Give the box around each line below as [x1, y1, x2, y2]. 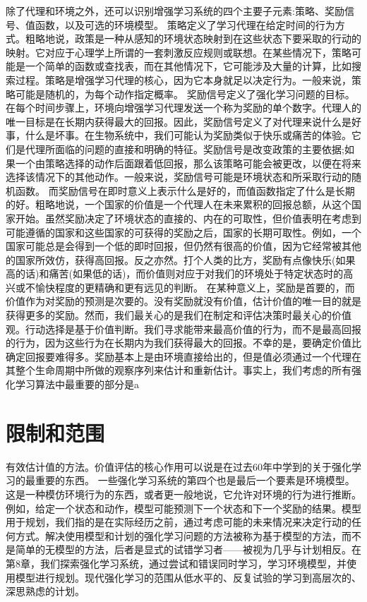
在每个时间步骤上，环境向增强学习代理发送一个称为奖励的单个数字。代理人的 [6, 100, 361, 115]
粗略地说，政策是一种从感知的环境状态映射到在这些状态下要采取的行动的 [25, 31, 361, 46]
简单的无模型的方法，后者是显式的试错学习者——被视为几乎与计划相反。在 [15, 542, 361, 557]
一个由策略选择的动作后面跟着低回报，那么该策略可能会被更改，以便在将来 [15, 155, 361, 170]
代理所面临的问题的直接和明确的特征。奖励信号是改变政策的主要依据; [25, 141, 344, 156]
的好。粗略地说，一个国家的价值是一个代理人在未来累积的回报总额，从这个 [6, 197, 351, 212]
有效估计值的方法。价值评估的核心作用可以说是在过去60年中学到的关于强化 [6, 459, 351, 474]
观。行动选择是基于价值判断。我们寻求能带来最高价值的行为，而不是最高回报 [6, 321, 361, 336]
